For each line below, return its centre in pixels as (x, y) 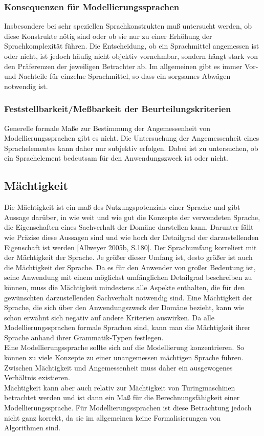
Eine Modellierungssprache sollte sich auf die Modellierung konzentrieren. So (124, 347)
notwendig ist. (26, 86)
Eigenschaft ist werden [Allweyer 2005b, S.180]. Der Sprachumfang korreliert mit (130, 247)
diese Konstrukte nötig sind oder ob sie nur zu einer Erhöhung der (108, 36)
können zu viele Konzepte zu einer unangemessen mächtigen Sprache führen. (124, 357)
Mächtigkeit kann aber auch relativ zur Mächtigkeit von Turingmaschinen (120, 387)
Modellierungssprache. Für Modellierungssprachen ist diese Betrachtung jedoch (128, 408)
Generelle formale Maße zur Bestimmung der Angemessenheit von (107, 128)
